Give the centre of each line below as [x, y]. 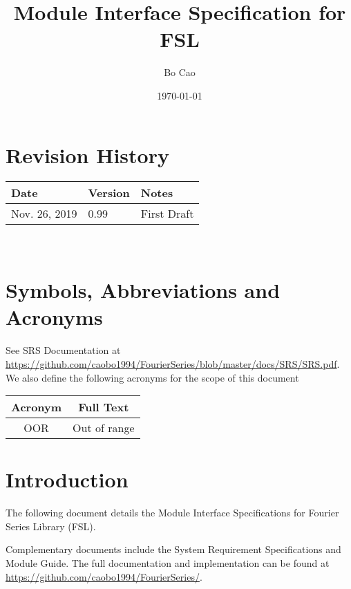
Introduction [67, 479]
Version [109, 193]
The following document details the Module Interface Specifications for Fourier [172, 513]
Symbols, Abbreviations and [143, 290]
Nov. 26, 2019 [44, 214]
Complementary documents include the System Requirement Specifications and [173, 549]
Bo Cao [180, 72]
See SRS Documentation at [63, 350]
